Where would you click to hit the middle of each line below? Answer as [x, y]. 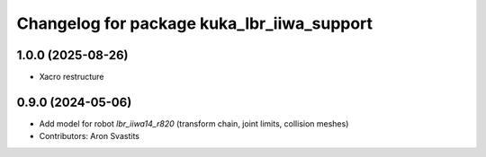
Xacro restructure [72, 77]
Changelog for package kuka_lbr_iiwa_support [195, 23]
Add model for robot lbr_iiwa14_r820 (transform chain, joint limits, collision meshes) [194, 123]
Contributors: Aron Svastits [89, 136]
